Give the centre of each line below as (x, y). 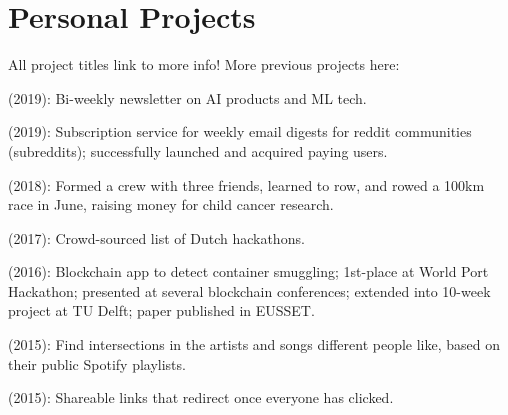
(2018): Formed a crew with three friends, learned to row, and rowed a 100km (246, 184)
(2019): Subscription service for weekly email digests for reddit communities (240, 131)
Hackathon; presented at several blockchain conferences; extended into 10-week (249, 290)
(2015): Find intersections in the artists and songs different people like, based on (254, 344)
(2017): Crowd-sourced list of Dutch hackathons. (156, 237)
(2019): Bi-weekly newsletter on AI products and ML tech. (187, 97)
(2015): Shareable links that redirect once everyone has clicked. (201, 397)
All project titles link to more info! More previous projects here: (204, 64)
